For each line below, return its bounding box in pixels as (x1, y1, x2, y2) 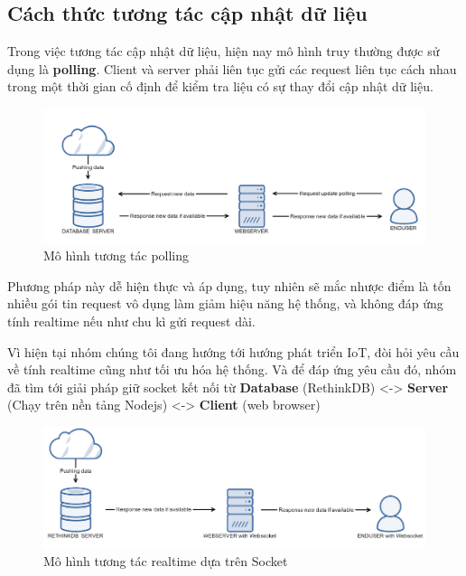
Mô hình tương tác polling (43, 246, 190, 265)
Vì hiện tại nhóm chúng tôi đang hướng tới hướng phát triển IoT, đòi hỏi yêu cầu (7, 342, 460, 361)
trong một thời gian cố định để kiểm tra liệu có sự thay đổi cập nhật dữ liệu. (7, 77, 433, 96)
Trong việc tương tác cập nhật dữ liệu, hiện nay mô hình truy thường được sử (7, 42, 440, 61)
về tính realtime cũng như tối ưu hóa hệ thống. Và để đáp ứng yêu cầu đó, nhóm (7, 360, 457, 379)
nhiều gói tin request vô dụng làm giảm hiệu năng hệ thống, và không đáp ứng (7, 294, 443, 313)
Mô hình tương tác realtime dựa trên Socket (43, 551, 288, 570)
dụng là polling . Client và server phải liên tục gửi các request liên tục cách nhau (7, 59, 457, 78)
